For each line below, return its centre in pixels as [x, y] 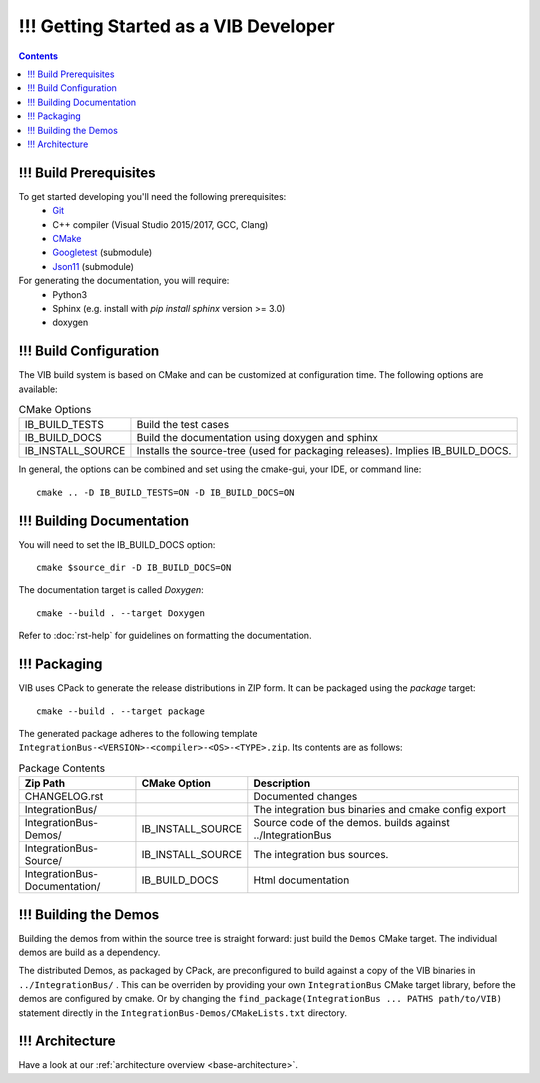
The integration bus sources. [321, 855]
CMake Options [55, 410]
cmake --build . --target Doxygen [120, 613]
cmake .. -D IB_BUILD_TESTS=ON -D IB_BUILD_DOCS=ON [165, 492]
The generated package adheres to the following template [138, 733]
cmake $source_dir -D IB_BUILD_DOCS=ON [134, 568]
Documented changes [305, 797]
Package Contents [61, 768]
